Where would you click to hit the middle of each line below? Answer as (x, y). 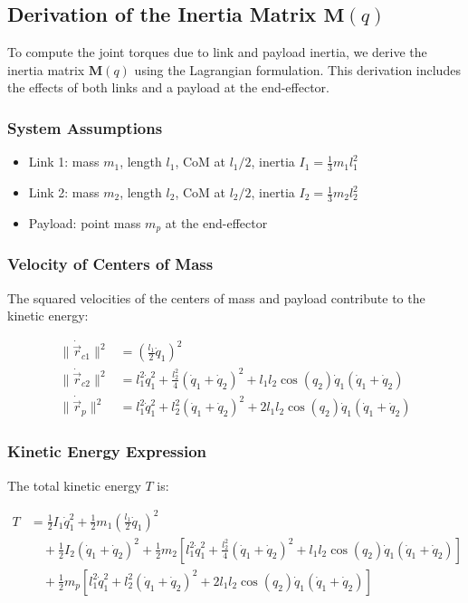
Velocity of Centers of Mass (110, 264)
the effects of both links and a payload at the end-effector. (169, 87)
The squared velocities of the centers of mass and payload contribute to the (216, 297)
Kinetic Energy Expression (107, 451)
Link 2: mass (64, 192)
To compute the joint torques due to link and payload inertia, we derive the (217, 52)
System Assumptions (85, 127)
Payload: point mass (85, 222)
